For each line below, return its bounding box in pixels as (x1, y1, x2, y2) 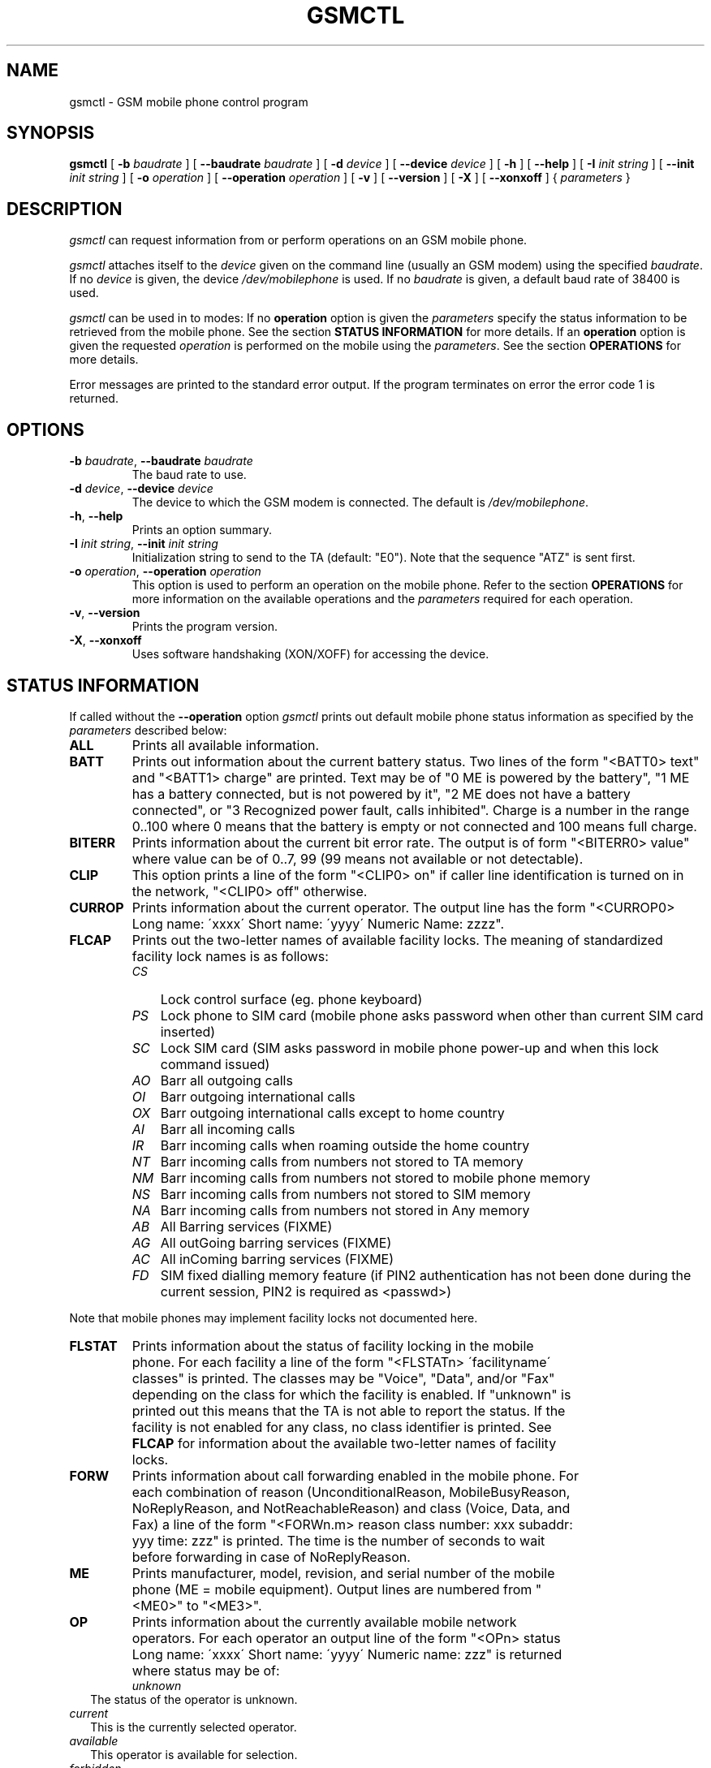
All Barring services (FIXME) (160, 1218, 333, 1235)
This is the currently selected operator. (90, 1719, 297, 1734)
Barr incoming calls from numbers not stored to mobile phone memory (160, 1169, 591, 1186)
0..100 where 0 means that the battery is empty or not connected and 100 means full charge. (131, 817, 697, 834)
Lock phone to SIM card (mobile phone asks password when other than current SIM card (160, 1007, 704, 1024)
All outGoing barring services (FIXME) (160, 1234, 392, 1251)
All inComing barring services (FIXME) (160, 1250, 394, 1267)
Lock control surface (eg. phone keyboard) (160, 990, 423, 1007)
